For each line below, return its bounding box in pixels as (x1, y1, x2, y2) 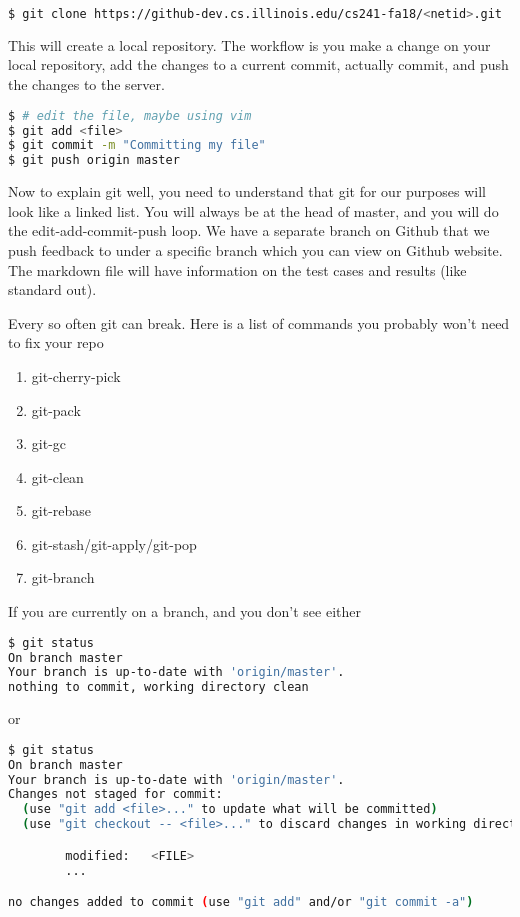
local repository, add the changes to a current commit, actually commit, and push (8, 54, 509, 75)
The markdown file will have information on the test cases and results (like (8, 259, 467, 280)
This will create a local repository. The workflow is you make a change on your (8, 34, 491, 55)
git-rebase (31, 500, 92, 521)
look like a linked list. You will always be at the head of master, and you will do (8, 200, 499, 221)
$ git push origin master (8, 153, 180, 168)
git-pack (31, 399, 81, 420)
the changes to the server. (8, 74, 165, 95)
